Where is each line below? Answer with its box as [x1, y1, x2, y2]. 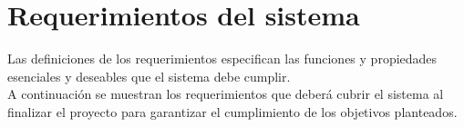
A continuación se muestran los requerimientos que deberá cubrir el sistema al [7, 84, 444, 103]
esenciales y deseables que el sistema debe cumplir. [7, 66, 291, 85]
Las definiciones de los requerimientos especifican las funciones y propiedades [7, 49, 438, 68]
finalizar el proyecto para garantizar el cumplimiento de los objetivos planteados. [7, 102, 458, 121]
